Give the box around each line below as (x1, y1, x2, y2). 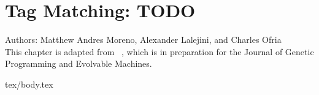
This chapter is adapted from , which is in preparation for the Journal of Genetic (5, 45, 314, 58)
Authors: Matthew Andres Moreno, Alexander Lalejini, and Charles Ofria (5, 33, 282, 46)
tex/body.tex (5, 77, 53, 90)
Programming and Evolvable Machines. (5, 57, 152, 70)
